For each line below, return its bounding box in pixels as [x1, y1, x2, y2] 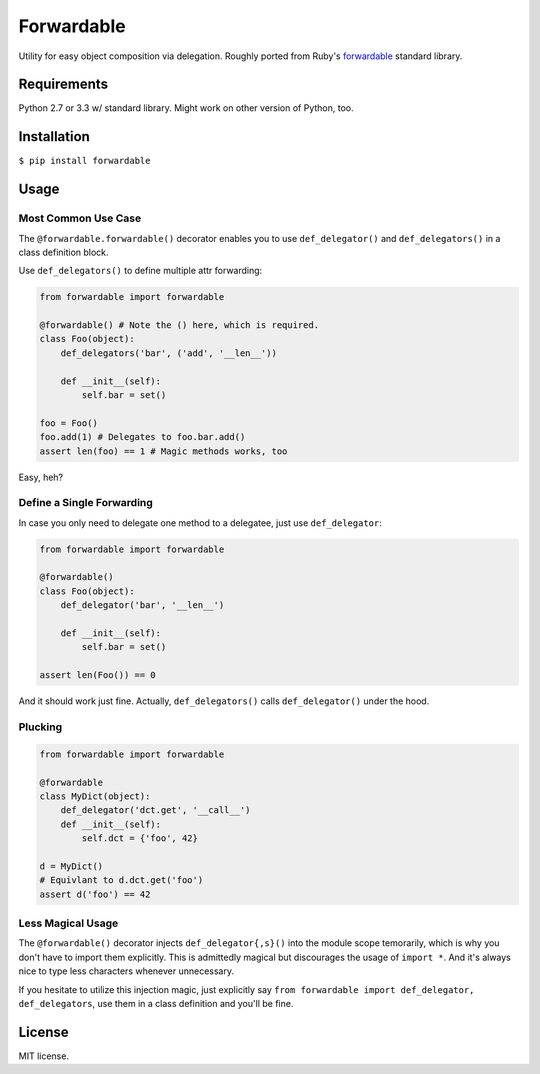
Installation [18, 128, 90, 145]
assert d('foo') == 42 [39, 888, 151, 900]
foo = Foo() [39, 417, 99, 429]
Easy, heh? [18, 471, 64, 483]
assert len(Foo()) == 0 [39, 670, 157, 681]
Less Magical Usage [18, 916, 119, 930]
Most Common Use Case [18, 211, 142, 225]
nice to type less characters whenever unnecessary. [18, 965, 235, 977]
